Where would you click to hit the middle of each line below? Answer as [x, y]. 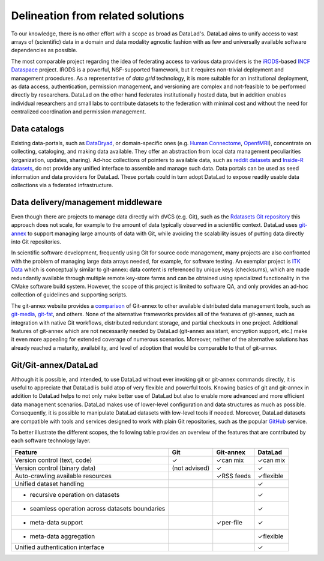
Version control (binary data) [55, 468]
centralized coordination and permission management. [79, 112]
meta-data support [56, 522]
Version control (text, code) [53, 460]
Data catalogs [37, 129]
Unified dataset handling [49, 484]
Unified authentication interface [59, 547]
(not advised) [191, 468]
